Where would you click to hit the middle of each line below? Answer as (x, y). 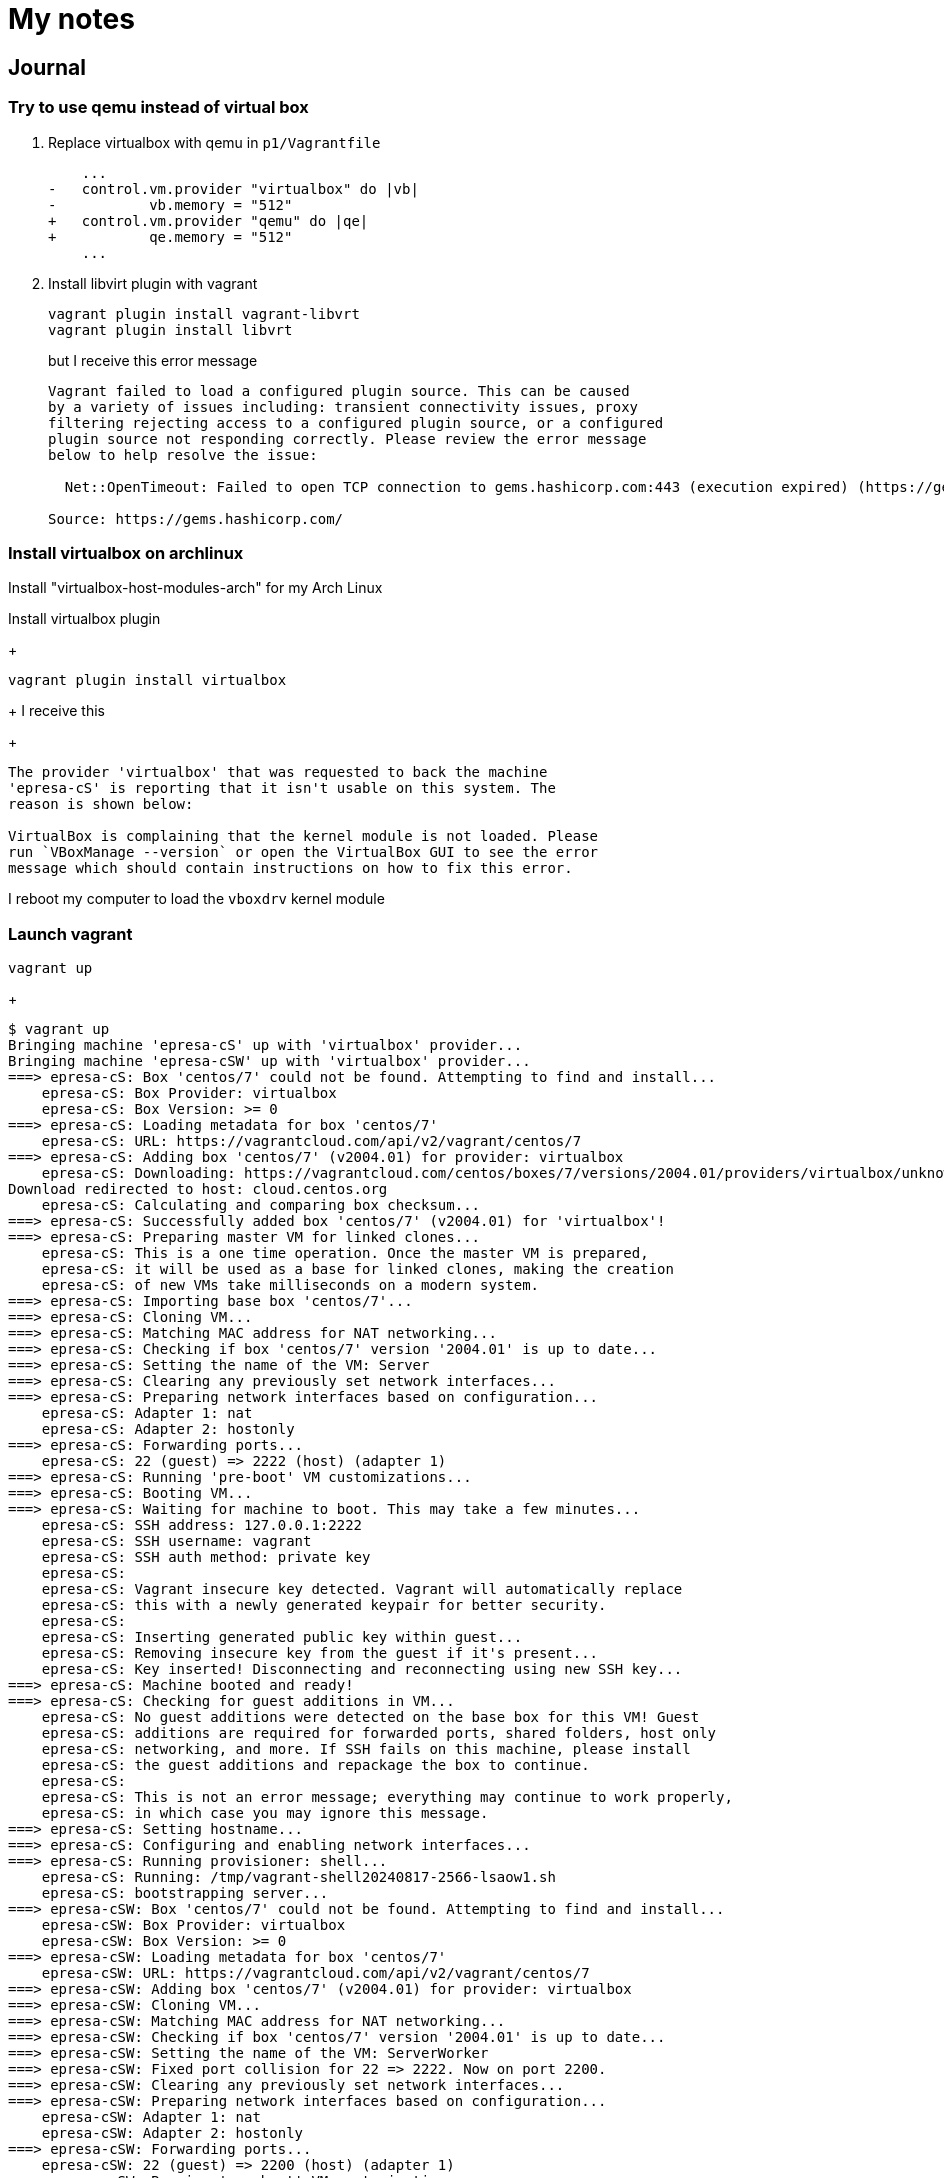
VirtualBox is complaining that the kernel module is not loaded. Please (303, 836)
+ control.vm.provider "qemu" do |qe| (208, 220)
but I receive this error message (153, 360)
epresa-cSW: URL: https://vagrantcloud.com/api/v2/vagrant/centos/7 (315, 1973)
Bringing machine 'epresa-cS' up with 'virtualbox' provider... (265, 1045)
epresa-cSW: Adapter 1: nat (151, 2117)
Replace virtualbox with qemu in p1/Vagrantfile (214, 142)
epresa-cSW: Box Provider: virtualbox (193, 1925)
